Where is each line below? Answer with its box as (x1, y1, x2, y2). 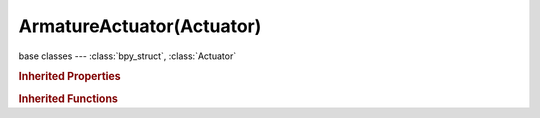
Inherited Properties (18, 70, 122, 84)
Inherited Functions (18, 91, 119, 105)
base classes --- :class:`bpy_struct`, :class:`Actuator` (18, 50, 237, 62)
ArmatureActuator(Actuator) (18, 15, 262, 37)
